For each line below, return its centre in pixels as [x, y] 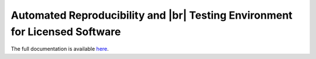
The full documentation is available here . [60, 49]
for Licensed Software [66, 32]
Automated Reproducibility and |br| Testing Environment [152, 15]
